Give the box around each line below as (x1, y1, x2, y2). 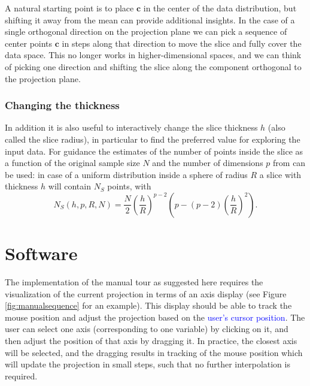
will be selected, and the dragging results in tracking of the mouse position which (5, 346, 303, 358)
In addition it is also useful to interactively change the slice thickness (5, 121, 258, 134)
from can (273, 156, 306, 169)
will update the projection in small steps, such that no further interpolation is (5, 358, 290, 370)
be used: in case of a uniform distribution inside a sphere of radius (5, 168, 248, 180)
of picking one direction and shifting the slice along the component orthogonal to (5, 60, 302, 73)
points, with (107, 180, 151, 192)
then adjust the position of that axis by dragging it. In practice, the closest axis (5, 334, 297, 347)
